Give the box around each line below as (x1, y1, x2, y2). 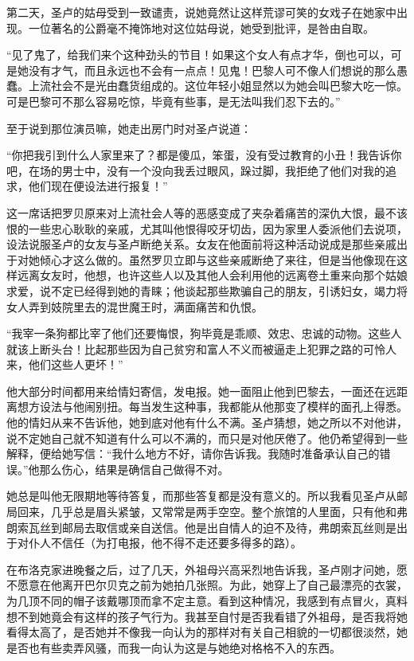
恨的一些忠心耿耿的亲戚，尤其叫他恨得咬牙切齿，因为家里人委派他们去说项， (6, 220, 408, 237)
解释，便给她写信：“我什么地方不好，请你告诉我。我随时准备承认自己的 (6, 445, 380, 462)
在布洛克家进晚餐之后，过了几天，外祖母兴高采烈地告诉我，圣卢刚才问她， (6, 561, 396, 577)
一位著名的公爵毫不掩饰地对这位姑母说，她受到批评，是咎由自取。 (28, 19, 374, 36)
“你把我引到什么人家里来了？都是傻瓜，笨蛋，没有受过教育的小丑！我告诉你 (6, 147, 402, 163)
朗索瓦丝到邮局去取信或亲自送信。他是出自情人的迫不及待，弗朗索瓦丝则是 (6, 518, 396, 535)
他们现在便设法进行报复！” (28, 178, 168, 194)
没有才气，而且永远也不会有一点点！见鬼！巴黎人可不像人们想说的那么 (28, 61, 396, 78)
